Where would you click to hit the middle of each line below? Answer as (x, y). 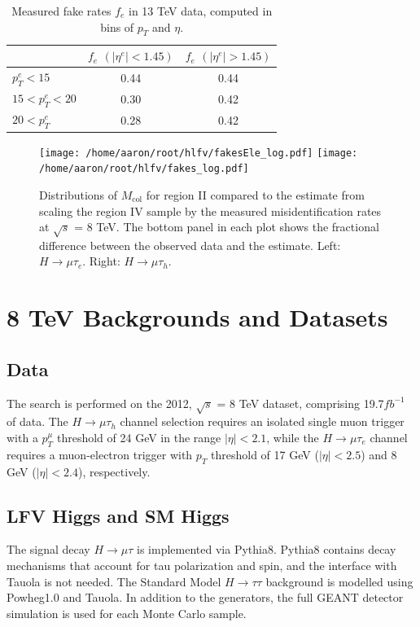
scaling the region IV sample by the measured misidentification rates (210, 210)
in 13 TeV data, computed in (201, 11)
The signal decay (48, 549)
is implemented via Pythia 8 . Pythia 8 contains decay (267, 549)
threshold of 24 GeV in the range (139, 438)
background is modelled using (339, 581)
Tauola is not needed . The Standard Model (114, 581)
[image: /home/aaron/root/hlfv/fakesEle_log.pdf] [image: (199, 153)
